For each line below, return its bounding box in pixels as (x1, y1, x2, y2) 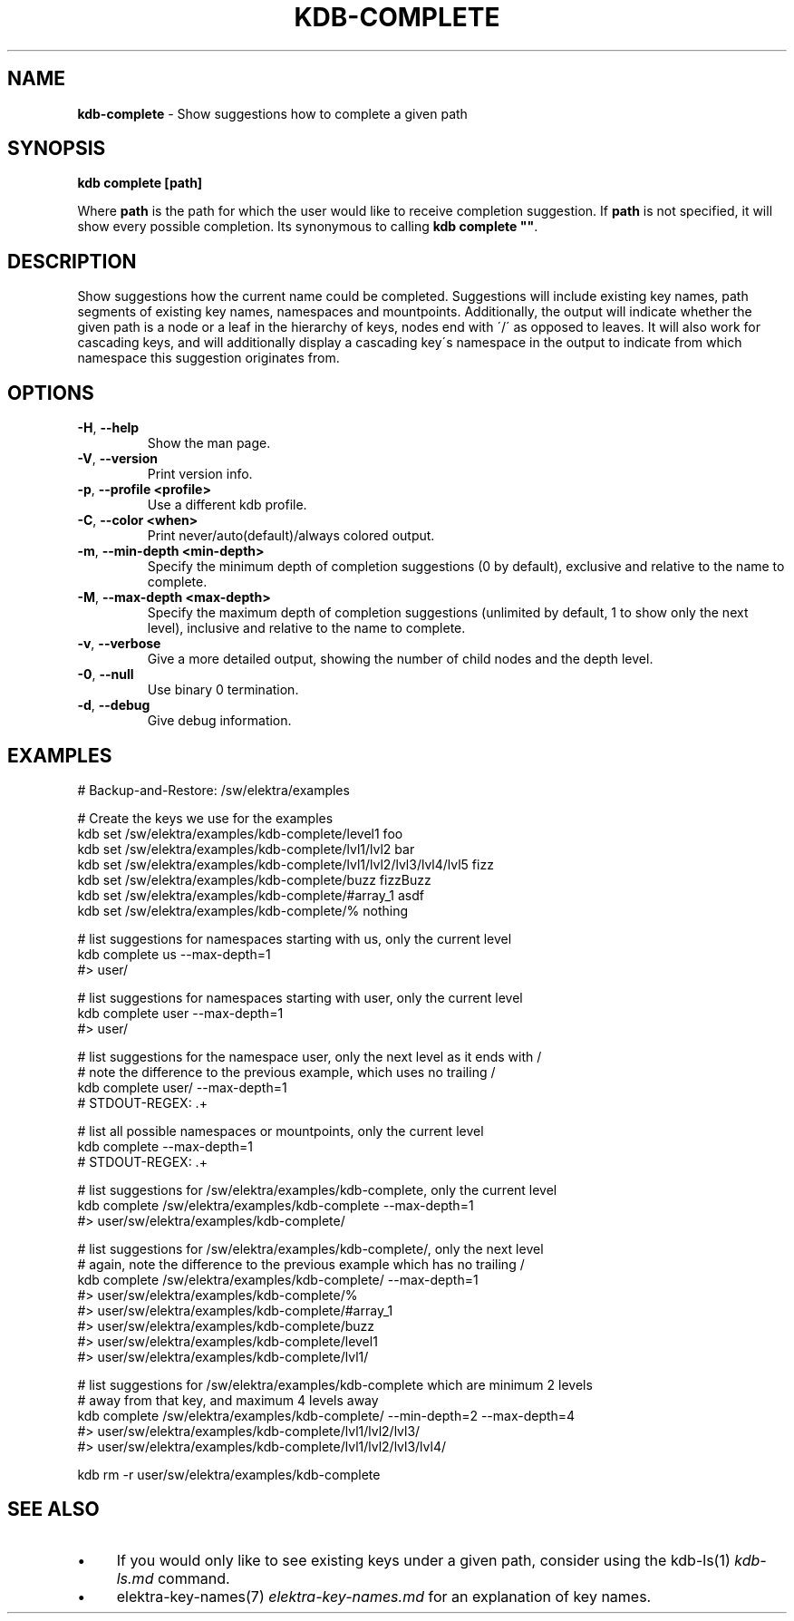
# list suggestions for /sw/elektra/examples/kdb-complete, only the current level (77, 1181, 557, 1198)
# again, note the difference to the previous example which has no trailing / (77, 1256, 525, 1272)
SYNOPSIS (7, 137, 106, 160)
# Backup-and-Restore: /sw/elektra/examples (77, 781, 350, 798)
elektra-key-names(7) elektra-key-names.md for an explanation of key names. (116, 1587, 652, 1606)
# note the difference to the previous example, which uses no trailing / (77, 1063, 496, 1080)
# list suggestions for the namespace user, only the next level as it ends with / (77, 1048, 542, 1064)
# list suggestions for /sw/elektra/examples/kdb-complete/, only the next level (77, 1240, 544, 1257)
